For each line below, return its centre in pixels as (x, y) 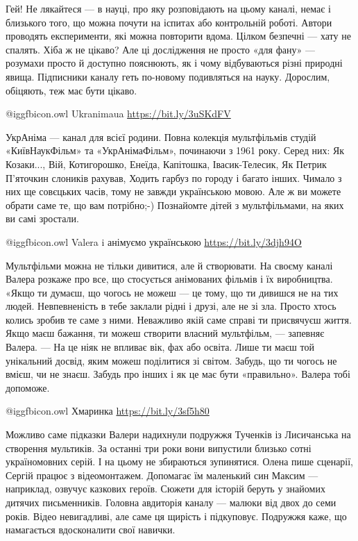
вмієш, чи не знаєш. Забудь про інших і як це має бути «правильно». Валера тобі (178, 374)
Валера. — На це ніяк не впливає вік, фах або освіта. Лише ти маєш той (160, 347)
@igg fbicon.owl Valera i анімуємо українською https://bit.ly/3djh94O (154, 241)
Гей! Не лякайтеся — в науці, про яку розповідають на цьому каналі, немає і (168, 8)
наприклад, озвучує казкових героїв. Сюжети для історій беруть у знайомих (165, 489)
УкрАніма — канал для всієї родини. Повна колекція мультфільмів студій (161, 136)
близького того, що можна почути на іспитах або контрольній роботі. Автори (169, 22)
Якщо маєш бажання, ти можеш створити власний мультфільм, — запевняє (165, 333)
